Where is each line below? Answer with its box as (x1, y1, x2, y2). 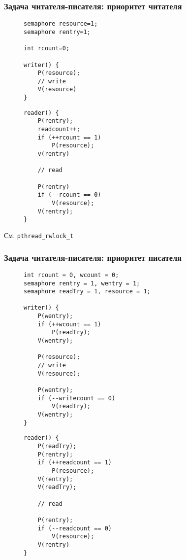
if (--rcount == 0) (37, 191, 101, 199)
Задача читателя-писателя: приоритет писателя (4, 251, 182, 263)
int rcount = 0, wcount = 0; (24, 271, 119, 279)
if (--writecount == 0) (37, 394, 116, 402)
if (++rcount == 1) (37, 134, 101, 141)
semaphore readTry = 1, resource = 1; (24, 288, 151, 295)
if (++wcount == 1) (37, 320, 101, 328)
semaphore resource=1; (24, 20, 98, 28)
